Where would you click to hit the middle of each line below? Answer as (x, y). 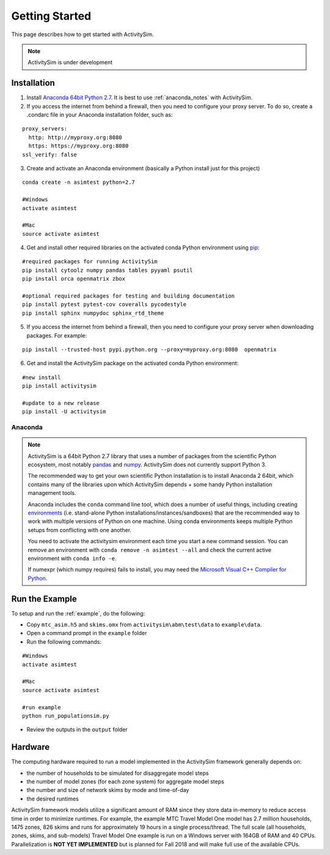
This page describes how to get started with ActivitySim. (82, 34)
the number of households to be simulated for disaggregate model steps (118, 773)
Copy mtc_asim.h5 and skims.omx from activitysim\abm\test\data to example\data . (144, 625)
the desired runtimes (53, 799)
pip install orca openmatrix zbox (74, 279)
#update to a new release (61, 403)
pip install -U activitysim (64, 412)
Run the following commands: (64, 642)
